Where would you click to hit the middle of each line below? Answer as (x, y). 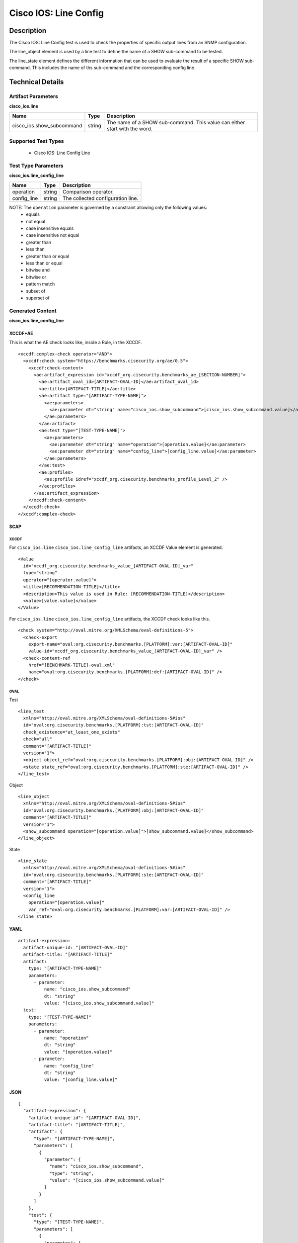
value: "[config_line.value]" (81, 1080)
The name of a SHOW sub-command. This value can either (176, 122)
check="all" (37, 739)
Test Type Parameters (36, 166)
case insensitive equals (50, 228)
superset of (38, 298)
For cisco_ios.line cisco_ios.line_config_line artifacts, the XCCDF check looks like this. (110, 619)
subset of (36, 291)
